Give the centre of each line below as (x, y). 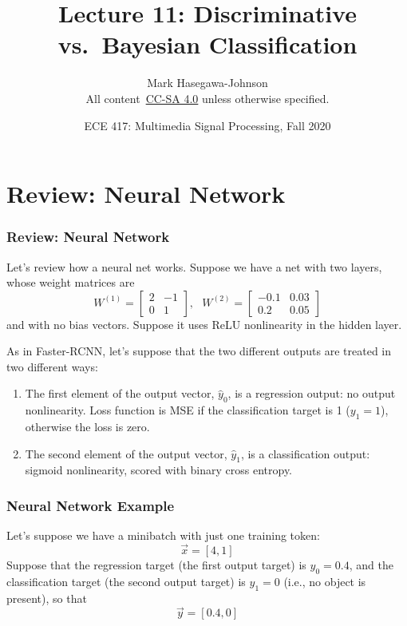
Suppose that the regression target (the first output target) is (156, 565)
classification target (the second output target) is (126, 581)
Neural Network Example (91, 505)
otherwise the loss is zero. (87, 427)
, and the (371, 565)
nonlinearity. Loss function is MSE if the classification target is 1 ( (188, 410)
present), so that (47, 598)
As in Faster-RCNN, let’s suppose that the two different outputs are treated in (199, 351)
